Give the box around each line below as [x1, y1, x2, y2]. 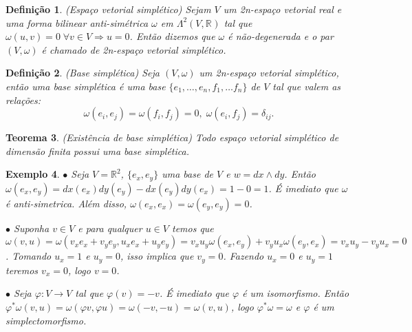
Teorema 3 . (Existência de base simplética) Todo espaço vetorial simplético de [6, 130, 339, 145]
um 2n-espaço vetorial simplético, [199, 65, 339, 80]
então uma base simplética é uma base [6, 79, 166, 93]
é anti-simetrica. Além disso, [6, 196, 127, 210]
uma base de [162, 167, 213, 181]
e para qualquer [78, 220, 142, 235]
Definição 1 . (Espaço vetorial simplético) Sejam [6, 2, 211, 16]
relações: [6, 92, 41, 107]
